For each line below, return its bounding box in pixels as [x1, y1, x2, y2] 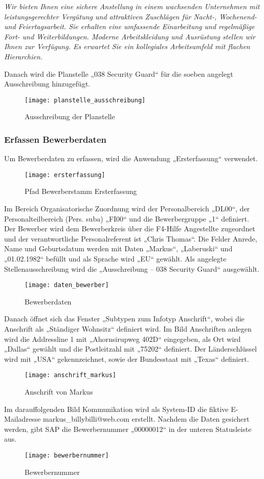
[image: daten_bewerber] [25, 281, 109, 289]
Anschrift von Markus [25, 386, 93, 397]
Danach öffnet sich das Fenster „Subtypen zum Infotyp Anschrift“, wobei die [4, 313, 245, 324]
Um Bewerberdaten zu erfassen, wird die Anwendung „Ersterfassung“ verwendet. [4, 153, 258, 164]
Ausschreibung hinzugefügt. [4, 78, 91, 89]
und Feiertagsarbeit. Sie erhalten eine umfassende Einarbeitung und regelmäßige [4, 21, 255, 32]
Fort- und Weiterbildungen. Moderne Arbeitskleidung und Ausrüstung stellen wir [4, 31, 255, 41]
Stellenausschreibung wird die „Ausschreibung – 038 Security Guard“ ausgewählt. [4, 263, 259, 274]
